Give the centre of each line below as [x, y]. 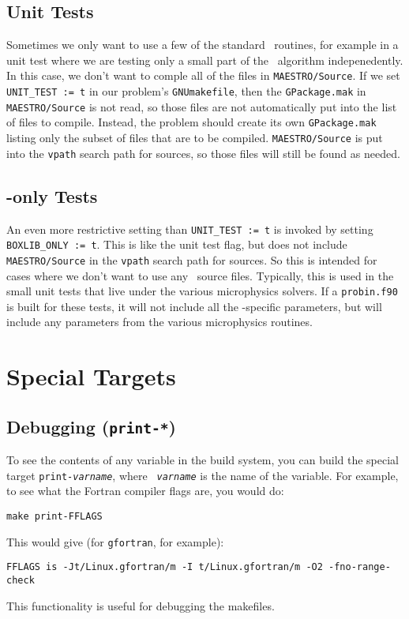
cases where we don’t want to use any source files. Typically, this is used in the [200, 275]
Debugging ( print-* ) [91, 426]
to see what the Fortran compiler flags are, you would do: [145, 491]
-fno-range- [360, 567]
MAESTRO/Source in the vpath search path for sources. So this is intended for [192, 259]
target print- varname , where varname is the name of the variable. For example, [203, 475]
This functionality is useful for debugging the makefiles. [141, 605]
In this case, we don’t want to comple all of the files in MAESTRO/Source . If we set [203, 75]
